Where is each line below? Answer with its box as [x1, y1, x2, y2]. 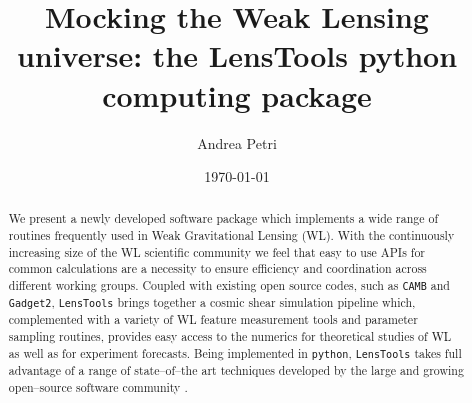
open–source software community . [8, 378, 188, 395]
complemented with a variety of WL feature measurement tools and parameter [8, 311, 418, 328]
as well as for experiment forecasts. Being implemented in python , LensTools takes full [8, 344, 462, 361]
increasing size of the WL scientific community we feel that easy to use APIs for [8, 243, 426, 260]
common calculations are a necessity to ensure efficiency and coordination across [8, 260, 427, 277]
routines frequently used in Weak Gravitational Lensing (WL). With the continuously [8, 227, 455, 244]
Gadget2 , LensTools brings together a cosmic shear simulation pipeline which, [8, 294, 416, 311]
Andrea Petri [197, 132, 277, 153]
